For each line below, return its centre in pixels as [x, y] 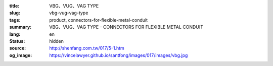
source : [18, 48]
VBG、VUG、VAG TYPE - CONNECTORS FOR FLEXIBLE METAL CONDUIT [126, 27]
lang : [15, 34]
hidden [57, 41]
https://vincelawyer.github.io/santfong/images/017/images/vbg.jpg [119, 55]
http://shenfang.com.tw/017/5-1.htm [87, 48]
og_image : [21, 55]
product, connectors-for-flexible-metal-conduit [99, 20]
